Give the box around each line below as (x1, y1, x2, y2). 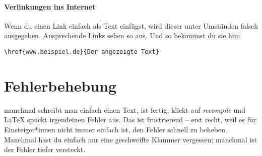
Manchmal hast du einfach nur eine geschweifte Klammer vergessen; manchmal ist (4, 134, 257, 144)
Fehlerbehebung (4, 75, 117, 96)
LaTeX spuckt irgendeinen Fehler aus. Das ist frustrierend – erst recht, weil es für (4, 114, 256, 125)
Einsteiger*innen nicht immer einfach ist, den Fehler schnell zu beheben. (4, 124, 227, 134)
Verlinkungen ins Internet (4, 1, 96, 12)
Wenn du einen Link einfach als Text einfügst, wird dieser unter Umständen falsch (4, 20, 258, 31)
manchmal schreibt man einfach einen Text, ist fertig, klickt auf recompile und (4, 104, 245, 115)
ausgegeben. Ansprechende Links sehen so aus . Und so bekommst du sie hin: (4, 30, 240, 41)
